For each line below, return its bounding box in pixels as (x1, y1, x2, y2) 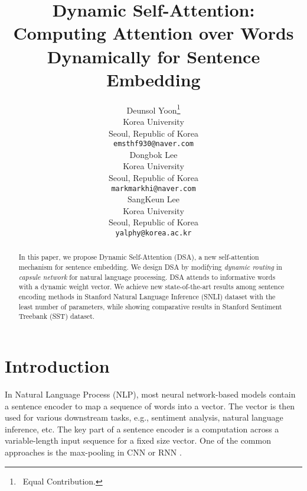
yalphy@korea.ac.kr (115, 229, 192, 237)
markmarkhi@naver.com (111, 184, 196, 193)
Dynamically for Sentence (47, 44, 260, 68)
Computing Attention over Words (13, 21, 294, 45)
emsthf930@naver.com (113, 140, 194, 148)
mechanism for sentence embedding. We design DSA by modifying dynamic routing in (18, 262, 282, 272)
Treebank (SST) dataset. (18, 311, 95, 321)
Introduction (5, 354, 110, 378)
